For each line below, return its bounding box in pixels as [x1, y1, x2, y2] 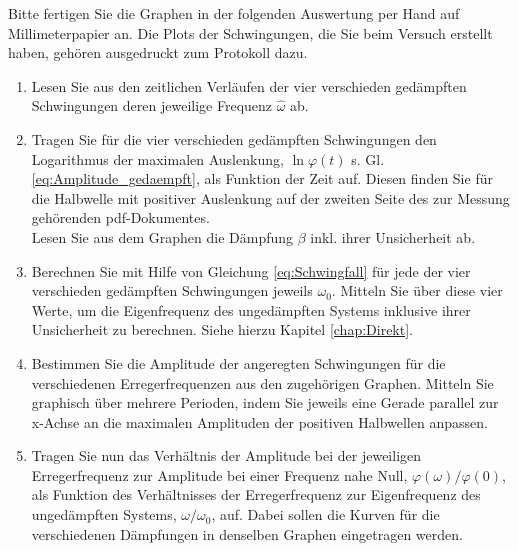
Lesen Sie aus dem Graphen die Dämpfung [31, 226, 294, 247]
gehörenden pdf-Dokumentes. [31, 207, 210, 228]
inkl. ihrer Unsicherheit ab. [310, 226, 476, 247]
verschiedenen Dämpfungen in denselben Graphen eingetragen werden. [31, 523, 463, 544]
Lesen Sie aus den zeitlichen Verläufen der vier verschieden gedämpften [31, 75, 467, 96]
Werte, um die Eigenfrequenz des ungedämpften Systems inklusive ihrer [31, 299, 471, 320]
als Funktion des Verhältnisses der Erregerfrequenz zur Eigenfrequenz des [31, 484, 481, 505]
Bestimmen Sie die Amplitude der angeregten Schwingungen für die [31, 352, 446, 373]
